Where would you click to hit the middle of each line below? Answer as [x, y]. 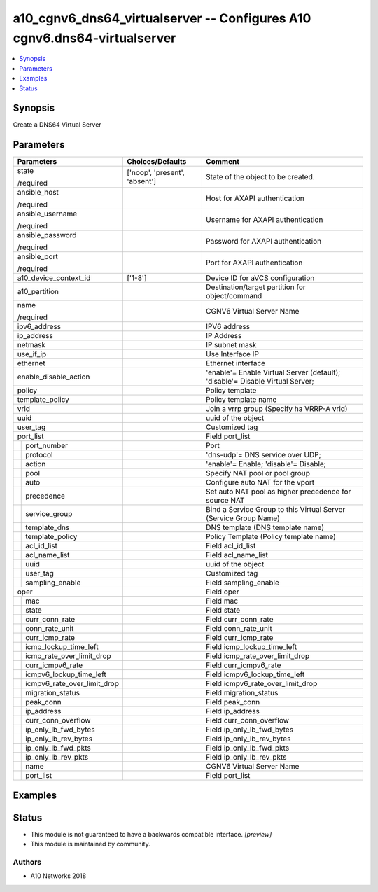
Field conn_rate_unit [239, 629]
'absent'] [142, 181]
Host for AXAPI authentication [255, 198]
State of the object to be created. [260, 177]
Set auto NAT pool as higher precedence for [278, 492]
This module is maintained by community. [90, 844]
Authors [27, 863]
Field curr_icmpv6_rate [243, 665]
